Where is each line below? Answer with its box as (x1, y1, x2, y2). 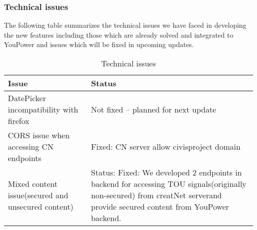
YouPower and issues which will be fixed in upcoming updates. (4, 39, 194, 50)
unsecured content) (8, 201, 74, 212)
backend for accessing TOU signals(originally (91, 178, 247, 189)
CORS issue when (8, 129, 70, 141)
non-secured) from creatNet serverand (91, 189, 222, 201)
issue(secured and (8, 189, 69, 201)
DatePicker (8, 92, 46, 104)
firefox (8, 115, 30, 126)
